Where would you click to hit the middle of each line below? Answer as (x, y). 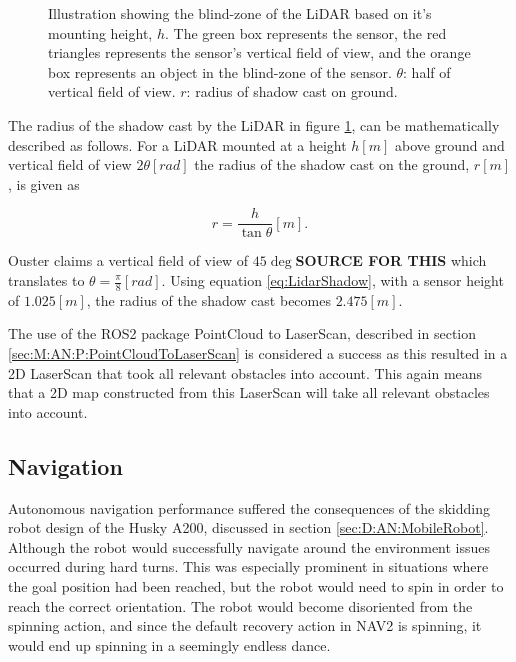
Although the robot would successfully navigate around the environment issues (249, 546)
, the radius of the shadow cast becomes (208, 299)
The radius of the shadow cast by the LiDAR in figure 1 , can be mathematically (254, 124)
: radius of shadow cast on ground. (292, 91)
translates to (46, 280)
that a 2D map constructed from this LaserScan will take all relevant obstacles (249, 392)
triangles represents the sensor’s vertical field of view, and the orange (259, 52)
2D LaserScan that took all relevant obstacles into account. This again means (245, 372)
